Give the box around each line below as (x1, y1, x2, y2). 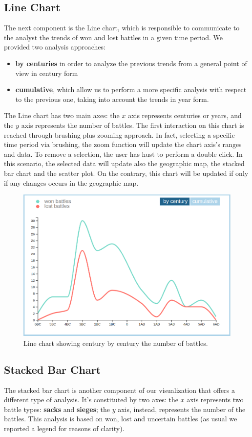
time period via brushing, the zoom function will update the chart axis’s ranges (4, 139, 242, 149)
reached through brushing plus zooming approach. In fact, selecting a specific (4, 129, 235, 140)
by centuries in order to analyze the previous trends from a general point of (15, 58, 247, 68)
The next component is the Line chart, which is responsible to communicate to (4, 23, 240, 33)
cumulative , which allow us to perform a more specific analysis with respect (15, 84, 247, 95)
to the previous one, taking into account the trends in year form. (15, 94, 209, 104)
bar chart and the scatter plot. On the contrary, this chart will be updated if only (4, 168, 249, 178)
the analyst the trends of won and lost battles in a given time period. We (4, 32, 223, 42)
